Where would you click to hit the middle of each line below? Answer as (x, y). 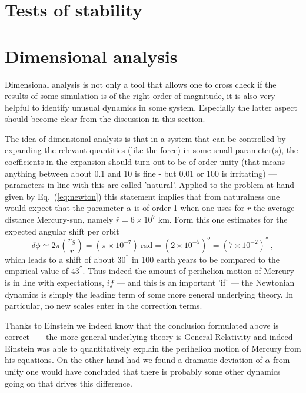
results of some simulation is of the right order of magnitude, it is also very (140, 96)
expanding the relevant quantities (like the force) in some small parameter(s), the (152, 150)
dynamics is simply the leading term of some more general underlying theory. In (149, 294)
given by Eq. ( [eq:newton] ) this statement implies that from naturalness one (142, 196)
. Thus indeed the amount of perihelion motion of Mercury (188, 271)
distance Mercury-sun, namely (59, 219)
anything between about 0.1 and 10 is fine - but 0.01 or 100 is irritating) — (141, 173)
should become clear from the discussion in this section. (105, 119)
